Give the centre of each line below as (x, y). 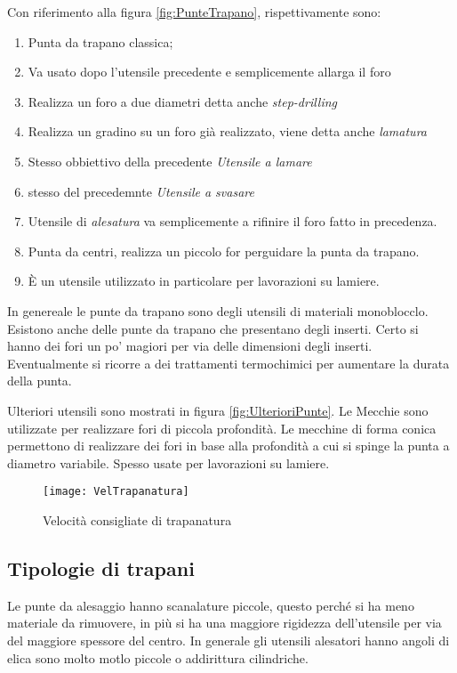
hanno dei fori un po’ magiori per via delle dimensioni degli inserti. (190, 346)
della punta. (40, 381)
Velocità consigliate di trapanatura (137, 519)
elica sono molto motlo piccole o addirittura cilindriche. (158, 657)
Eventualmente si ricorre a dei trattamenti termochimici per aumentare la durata (228, 363)
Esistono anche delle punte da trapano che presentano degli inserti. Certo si (213, 328)
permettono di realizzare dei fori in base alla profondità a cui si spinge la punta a (228, 446)
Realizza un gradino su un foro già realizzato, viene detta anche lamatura (227, 131)
